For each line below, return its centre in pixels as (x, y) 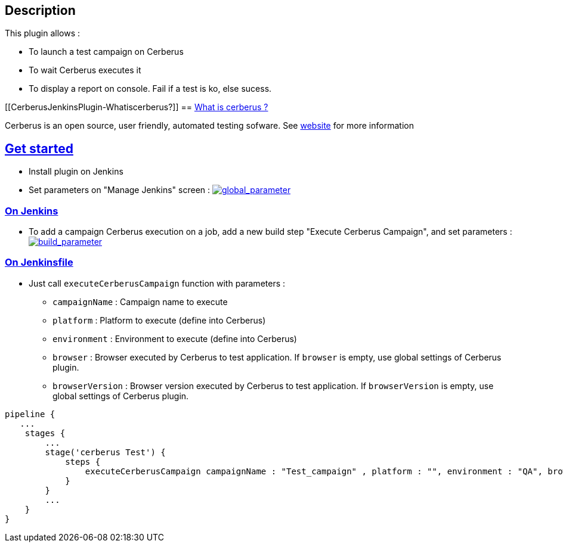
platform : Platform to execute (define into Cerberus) (159, 320)
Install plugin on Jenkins (76, 172)
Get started (39, 148)
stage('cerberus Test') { (105, 452)
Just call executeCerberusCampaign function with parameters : (157, 283)
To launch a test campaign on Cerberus (106, 52)
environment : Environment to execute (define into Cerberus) (175, 338)
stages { (45, 433)
